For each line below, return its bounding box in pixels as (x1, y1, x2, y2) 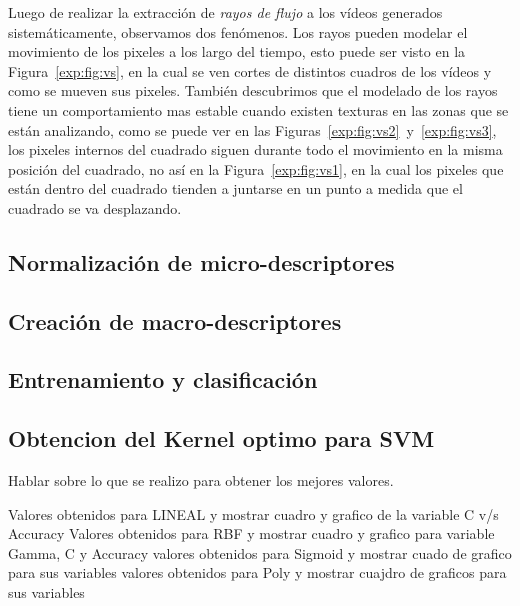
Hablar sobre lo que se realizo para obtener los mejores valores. (8, 470, 394, 491)
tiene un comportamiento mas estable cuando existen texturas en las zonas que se (8, 99, 509, 120)
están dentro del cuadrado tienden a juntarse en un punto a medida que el (8, 178, 463, 199)
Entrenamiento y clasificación (8, 364, 318, 395)
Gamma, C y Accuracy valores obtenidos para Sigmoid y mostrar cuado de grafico (8, 542, 512, 563)
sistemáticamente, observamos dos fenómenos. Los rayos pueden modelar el (8, 21, 468, 42)
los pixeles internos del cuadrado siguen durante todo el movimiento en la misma (8, 139, 503, 160)
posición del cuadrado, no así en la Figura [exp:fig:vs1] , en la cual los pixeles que (8, 158, 504, 179)
